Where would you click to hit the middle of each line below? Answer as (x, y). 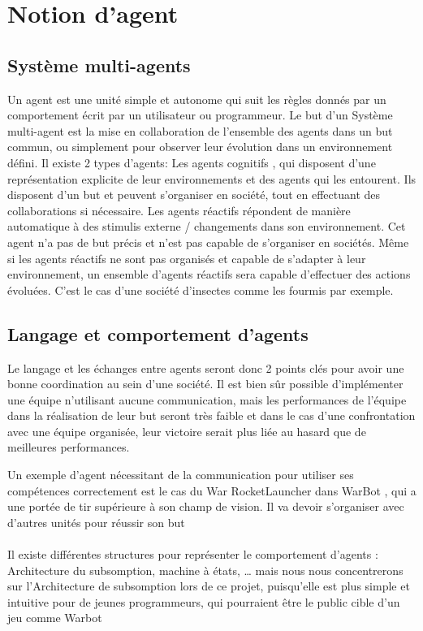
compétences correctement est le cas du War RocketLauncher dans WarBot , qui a (212, 490)
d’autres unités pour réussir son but (96, 522)
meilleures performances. (69, 447)
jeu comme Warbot (55, 618)
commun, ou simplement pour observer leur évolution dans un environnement (200, 147)
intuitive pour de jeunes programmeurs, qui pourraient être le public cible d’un (204, 601)
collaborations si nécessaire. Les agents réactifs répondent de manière (179, 210)
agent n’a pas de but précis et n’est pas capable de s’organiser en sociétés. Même (208, 242)
